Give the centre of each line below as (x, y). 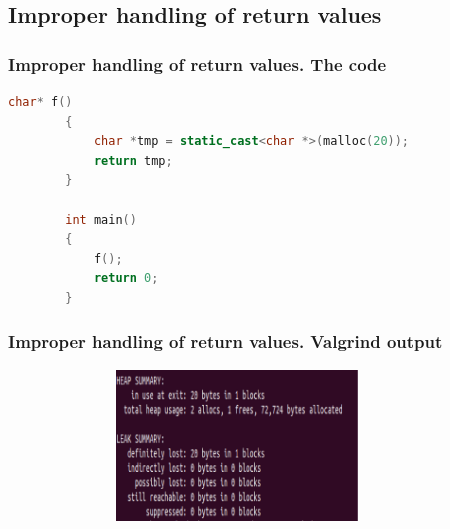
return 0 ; (126, 278)
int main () (101, 219)
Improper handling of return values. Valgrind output (225, 341)
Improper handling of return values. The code (197, 63)
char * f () (40, 102)
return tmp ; (133, 160)
